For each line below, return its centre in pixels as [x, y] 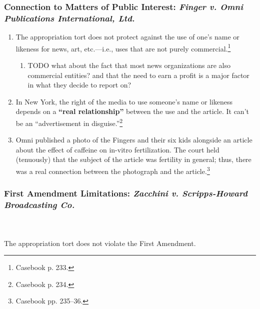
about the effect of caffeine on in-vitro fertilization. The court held [117, 149]
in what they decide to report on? [79, 85]
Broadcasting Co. [39, 205]
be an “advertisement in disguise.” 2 [69, 122]
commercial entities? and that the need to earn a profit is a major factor [138, 75]
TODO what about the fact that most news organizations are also [129, 65]
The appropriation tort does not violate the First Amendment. [100, 243]
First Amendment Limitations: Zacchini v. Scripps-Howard [126, 193]
